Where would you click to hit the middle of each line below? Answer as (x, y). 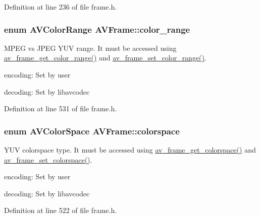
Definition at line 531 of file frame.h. (61, 109)
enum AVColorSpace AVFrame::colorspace (92, 131)
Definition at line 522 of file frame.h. (61, 210)
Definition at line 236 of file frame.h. (61, 7)
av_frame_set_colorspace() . (48, 159)
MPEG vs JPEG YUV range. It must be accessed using (90, 48)
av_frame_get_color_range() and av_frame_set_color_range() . (105, 58)
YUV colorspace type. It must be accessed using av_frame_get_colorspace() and (130, 150)
